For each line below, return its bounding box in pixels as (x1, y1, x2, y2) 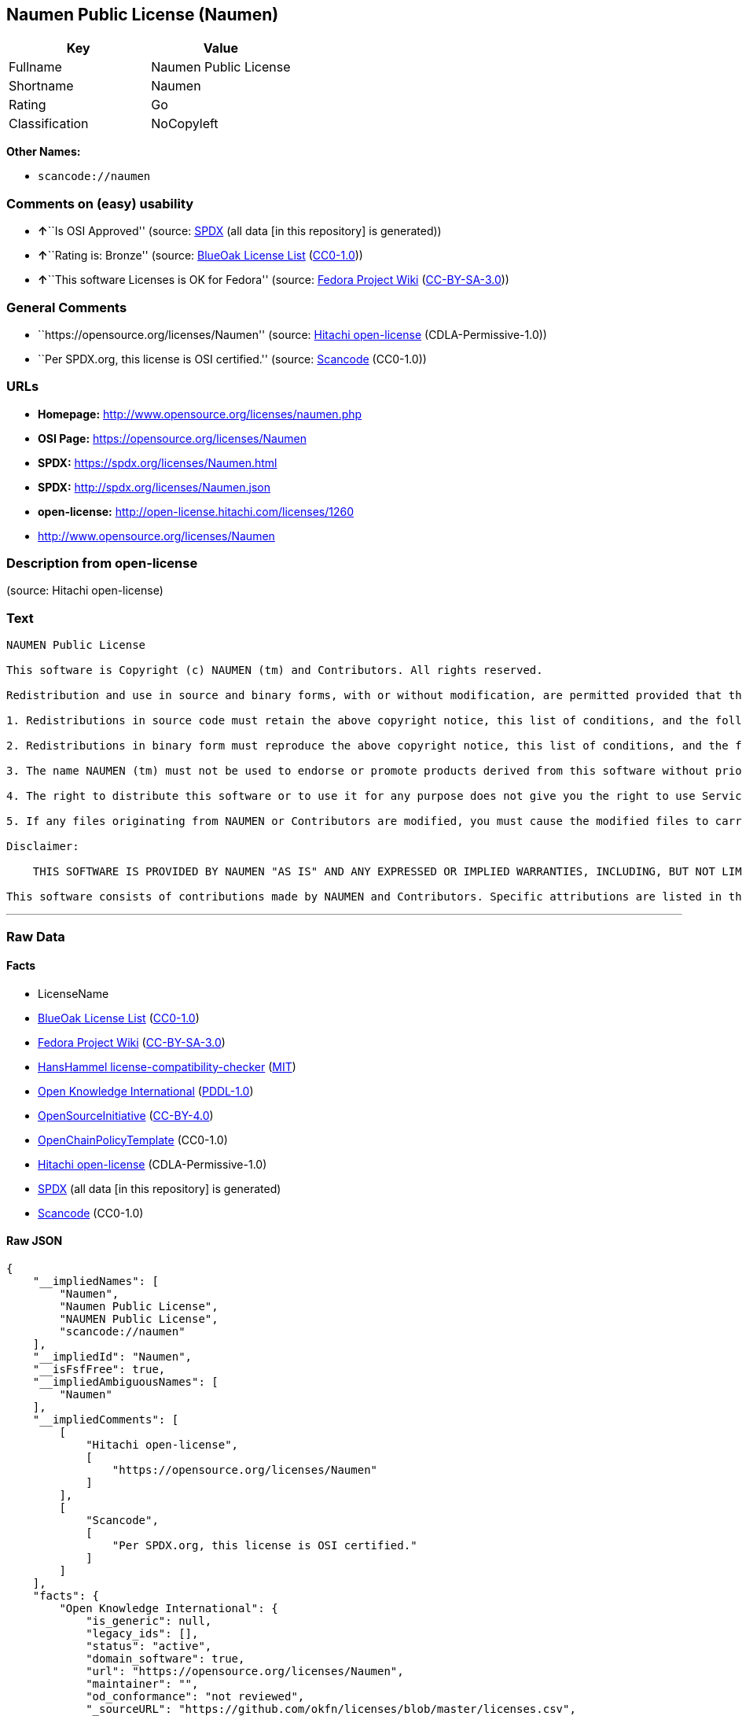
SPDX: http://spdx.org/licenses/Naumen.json (38, 480, 271, 494)
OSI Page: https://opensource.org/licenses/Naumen (38, 431, 307, 445)
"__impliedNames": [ (32, 1274, 159, 1287)
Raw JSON (6, 1234, 63, 1248)
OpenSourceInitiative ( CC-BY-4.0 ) (38, 1108, 214, 1122)
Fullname (9, 59, 62, 75)
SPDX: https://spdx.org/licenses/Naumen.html (38, 455, 277, 470)
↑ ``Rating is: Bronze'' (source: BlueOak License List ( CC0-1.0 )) (38, 249, 363, 263)
